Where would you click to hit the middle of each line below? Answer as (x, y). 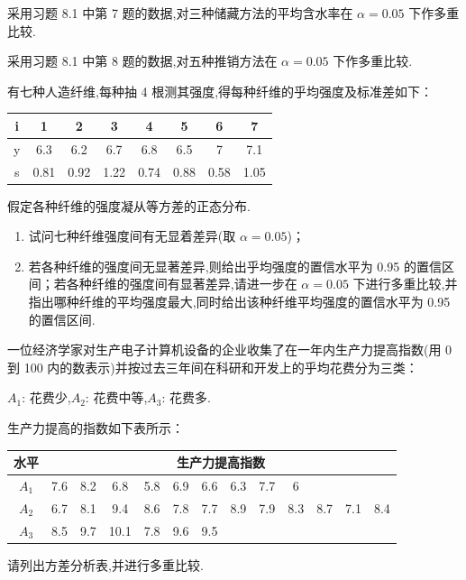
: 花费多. (186, 397)
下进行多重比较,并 (405, 284)
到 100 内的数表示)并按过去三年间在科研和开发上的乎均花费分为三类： (213, 367)
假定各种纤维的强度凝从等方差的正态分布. (129, 205)
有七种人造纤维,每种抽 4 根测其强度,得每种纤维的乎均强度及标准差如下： (220, 91)
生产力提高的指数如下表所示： (96, 428)
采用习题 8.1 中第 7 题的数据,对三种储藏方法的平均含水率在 (180, 13)
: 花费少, (46, 397)
